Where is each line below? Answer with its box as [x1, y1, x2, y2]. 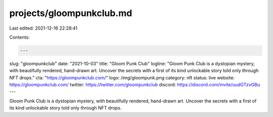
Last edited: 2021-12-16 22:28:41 [9, 25, 78, 31]
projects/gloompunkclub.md [9, 8, 132, 19]
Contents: [9, 34, 30, 40]
